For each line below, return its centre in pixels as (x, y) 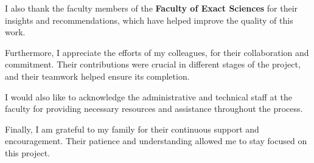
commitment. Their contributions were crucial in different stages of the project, (153, 64)
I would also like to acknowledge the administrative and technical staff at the (148, 96)
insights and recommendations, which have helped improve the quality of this (149, 20)
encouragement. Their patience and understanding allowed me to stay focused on (156, 141)
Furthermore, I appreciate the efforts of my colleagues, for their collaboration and (157, 52)
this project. (28, 152)
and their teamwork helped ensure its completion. (97, 76)
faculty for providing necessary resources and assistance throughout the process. (154, 109)
